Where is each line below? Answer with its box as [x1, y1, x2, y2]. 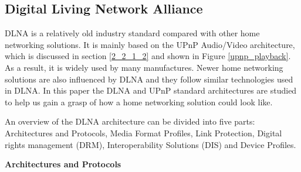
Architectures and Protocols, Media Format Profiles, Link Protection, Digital [5, 126, 282, 139]
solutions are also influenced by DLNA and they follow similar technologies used [5, 73, 293, 85]
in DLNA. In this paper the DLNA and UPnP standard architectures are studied [5, 84, 297, 97]
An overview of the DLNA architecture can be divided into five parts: [5, 115, 255, 128]
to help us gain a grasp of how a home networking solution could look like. [5, 95, 273, 108]
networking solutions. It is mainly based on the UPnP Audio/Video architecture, [5, 38, 295, 50]
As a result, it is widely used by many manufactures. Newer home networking [5, 61, 283, 73]
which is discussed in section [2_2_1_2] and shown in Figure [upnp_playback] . [5, 50, 291, 62]
